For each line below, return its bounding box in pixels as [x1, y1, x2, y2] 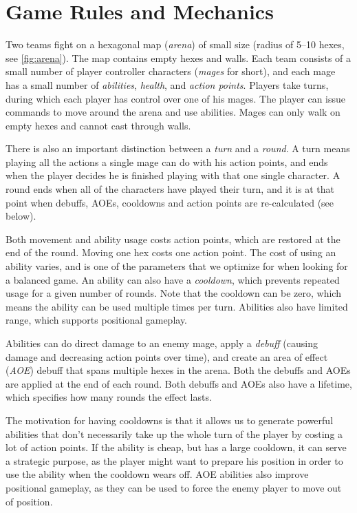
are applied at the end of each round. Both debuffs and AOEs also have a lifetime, [6, 376, 352, 390]
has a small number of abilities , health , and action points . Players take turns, [6, 77, 329, 92]
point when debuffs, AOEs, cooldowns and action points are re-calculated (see [6, 195, 334, 209]
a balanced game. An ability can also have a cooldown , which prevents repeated [6, 272, 340, 286]
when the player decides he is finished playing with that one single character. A [6, 168, 340, 182]
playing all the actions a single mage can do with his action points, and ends [6, 154, 328, 169]
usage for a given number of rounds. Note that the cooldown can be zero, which [6, 286, 341, 300]
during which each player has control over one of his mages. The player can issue [6, 91, 346, 105]
